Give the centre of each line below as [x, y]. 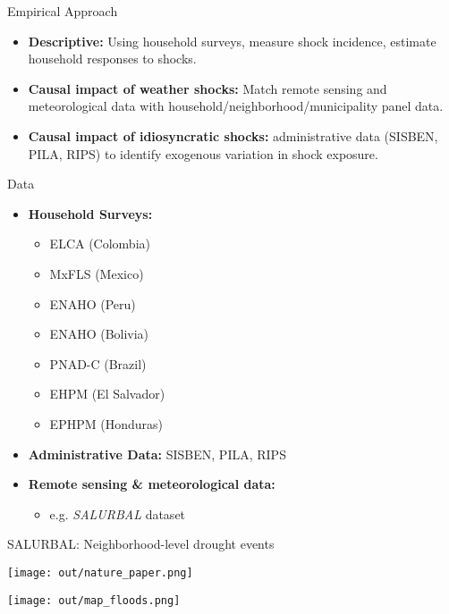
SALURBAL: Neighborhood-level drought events [141, 544]
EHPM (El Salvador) [107, 394]
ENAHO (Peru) [93, 303]
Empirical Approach [63, 11]
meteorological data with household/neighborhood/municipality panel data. [236, 106]
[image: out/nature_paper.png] [100, 572]
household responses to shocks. [112, 59]
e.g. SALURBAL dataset [118, 513]
